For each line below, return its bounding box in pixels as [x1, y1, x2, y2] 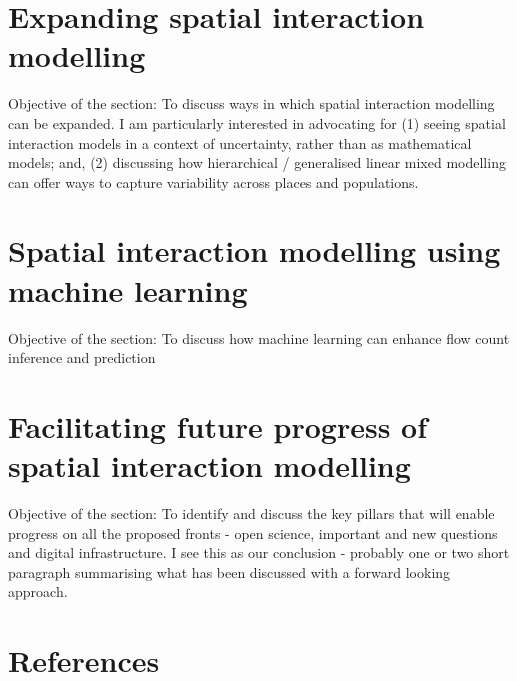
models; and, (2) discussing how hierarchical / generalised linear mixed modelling [8, 152, 506, 173]
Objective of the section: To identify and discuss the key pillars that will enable [8, 503, 495, 524]
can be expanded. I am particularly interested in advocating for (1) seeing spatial [8, 112, 506, 133]
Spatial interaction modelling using [8, 230, 501, 271]
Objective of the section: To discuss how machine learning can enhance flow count [8, 327, 510, 348]
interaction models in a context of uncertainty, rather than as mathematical [8, 132, 472, 153]
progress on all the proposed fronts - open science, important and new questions [8, 522, 498, 543]
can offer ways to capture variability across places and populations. [8, 171, 419, 192]
